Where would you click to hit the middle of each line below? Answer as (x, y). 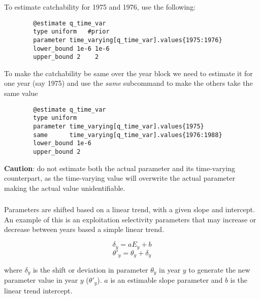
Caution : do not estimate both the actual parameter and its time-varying (120, 168)
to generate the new (219, 269)
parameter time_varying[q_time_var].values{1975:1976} (128, 40)
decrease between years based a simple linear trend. (84, 229)
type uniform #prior (71, 32)
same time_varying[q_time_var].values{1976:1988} (128, 135)
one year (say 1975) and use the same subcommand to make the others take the (128, 83)
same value (21, 93)
